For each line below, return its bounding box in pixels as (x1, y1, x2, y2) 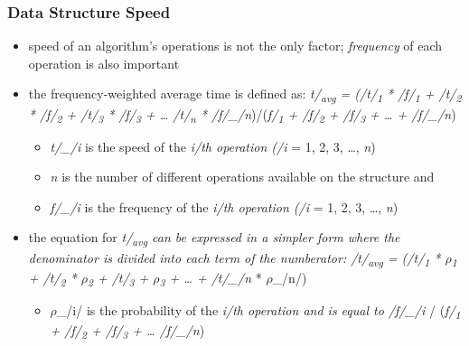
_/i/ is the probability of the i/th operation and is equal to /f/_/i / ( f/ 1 (56, 300, 461, 322)
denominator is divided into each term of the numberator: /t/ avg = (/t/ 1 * (28, 248, 441, 269)
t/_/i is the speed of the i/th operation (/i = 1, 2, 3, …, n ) (50, 136, 376, 155)
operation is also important (28, 53, 180, 72)
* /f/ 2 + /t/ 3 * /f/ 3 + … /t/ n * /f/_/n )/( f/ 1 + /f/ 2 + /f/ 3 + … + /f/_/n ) (28, 104, 456, 126)
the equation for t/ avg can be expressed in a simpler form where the (28, 228, 400, 249)
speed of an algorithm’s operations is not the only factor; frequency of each (28, 36, 443, 55)
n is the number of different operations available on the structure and (50, 167, 435, 186)
